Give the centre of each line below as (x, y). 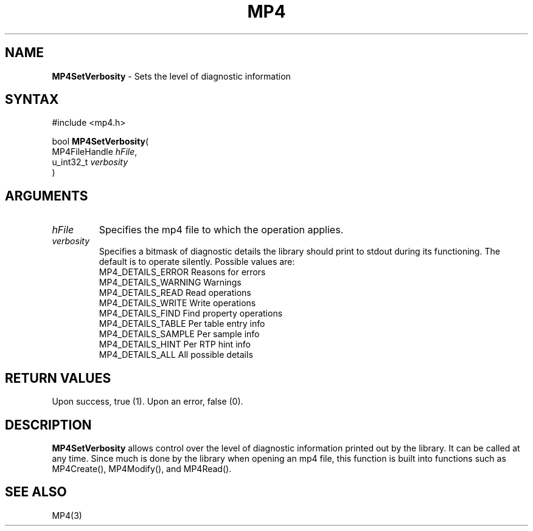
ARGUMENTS (47, 196)
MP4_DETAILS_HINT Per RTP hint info (175, 344)
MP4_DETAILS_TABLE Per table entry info (182, 324)
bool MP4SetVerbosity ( (100, 142)
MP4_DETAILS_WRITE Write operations (177, 303)
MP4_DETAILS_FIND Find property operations (191, 313)
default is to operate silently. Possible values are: (197, 262)
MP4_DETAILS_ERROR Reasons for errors (182, 272)
